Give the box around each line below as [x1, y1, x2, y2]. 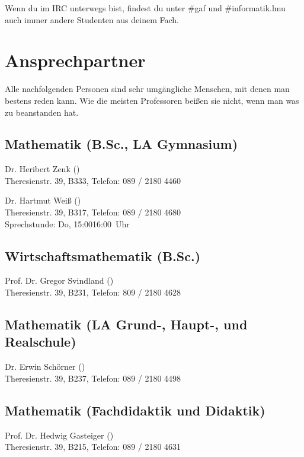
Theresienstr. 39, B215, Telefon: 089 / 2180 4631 [5, 440, 181, 453]
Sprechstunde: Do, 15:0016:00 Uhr [5, 217, 130, 230]
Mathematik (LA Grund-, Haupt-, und [5, 315, 248, 334]
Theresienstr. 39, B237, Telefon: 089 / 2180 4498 [5, 372, 181, 384]
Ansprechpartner [5, 48, 146, 72]
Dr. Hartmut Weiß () [5, 194, 81, 207]
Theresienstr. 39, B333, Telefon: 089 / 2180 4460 [5, 174, 181, 186]
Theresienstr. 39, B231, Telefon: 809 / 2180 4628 [5, 286, 181, 299]
